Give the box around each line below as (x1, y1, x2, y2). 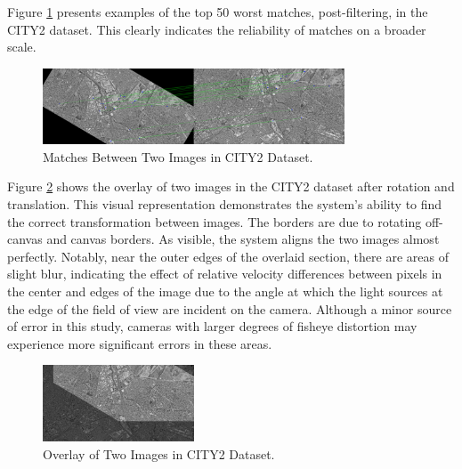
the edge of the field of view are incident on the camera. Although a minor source (7, 299, 452, 318)
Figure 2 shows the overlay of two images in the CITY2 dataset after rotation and (7, 177, 455, 196)
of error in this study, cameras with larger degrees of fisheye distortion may (7, 317, 417, 336)
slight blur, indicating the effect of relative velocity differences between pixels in (7, 264, 442, 283)
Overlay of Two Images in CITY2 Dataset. (43, 444, 275, 463)
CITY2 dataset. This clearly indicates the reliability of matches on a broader (7, 20, 426, 38)
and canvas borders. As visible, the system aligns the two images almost (46, 230, 440, 248)
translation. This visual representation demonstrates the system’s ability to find (7, 195, 442, 214)
